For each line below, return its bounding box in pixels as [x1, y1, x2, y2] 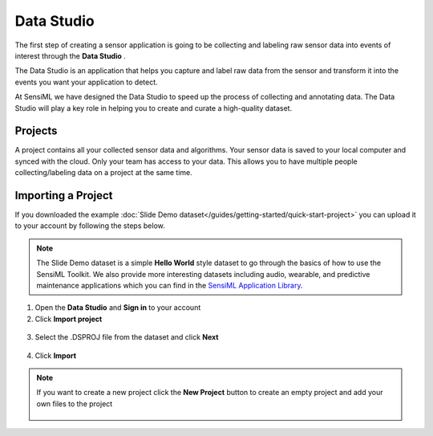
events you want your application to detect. [14, 77, 158, 87]
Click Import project [34, 314, 103, 324]
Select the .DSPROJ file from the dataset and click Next [34, 332, 219, 342]
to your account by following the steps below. [14, 221, 165, 230]
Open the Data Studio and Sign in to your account [34, 303, 201, 312]
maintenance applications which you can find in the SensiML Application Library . [36, 281, 303, 291]
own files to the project [36, 398, 113, 409]
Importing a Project [14, 189, 113, 202]
